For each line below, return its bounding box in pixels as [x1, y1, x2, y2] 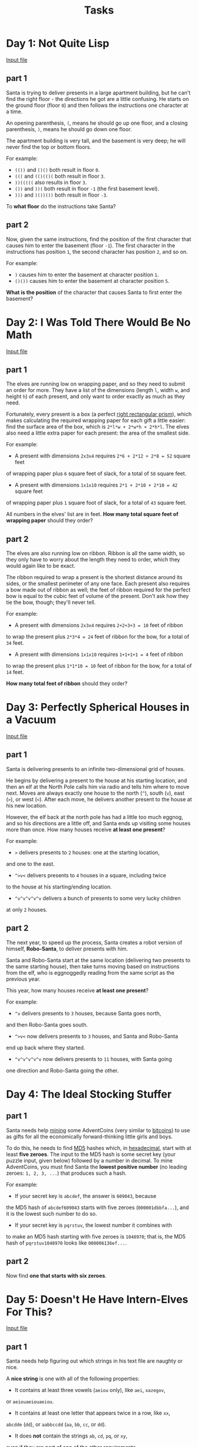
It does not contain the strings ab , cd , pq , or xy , [14, 1432, 128, 1439]
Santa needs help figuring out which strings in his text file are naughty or [6, 1357, 183, 1364]
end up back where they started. [6, 1044, 85, 1051]
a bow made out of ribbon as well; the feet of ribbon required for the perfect [6, 586, 191, 593]
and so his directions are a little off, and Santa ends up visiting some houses [6, 819, 191, 827]
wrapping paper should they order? [6, 517, 93, 524]
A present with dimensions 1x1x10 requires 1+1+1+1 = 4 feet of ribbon [14, 651, 183, 658]
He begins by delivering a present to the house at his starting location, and [6, 777, 187, 784]
